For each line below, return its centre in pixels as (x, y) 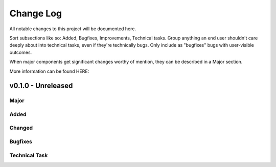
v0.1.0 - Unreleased (41, 86)
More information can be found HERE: (49, 71)
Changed (21, 128)
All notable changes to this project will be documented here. (73, 29)
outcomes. (21, 52)
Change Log (36, 13)
